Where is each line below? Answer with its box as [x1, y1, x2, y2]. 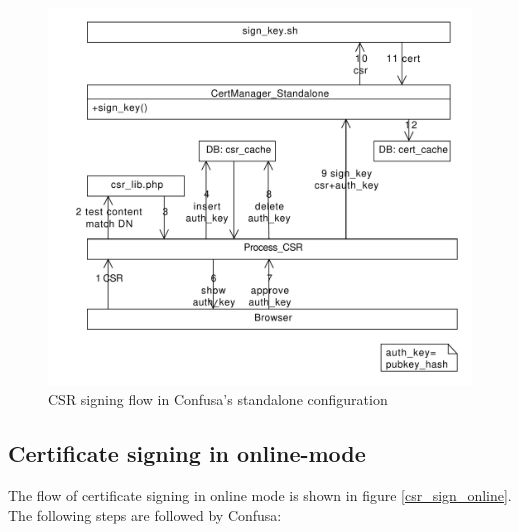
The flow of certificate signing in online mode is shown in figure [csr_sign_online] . [8, 485, 512, 506]
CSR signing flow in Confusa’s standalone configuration [48, 389, 388, 410]
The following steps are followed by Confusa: [8, 504, 282, 525]
